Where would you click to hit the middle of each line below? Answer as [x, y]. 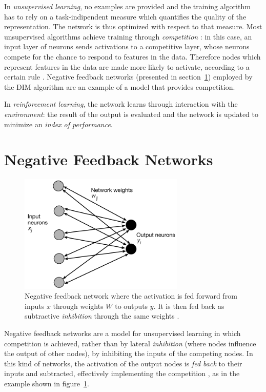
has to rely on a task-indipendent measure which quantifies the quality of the [125, 16]
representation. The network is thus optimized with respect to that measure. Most [133, 26]
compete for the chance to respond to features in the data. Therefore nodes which [132, 56]
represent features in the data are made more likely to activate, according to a [127, 66]
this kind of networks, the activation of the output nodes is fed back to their [123, 363]
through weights [78, 306]
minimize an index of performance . [58, 124]
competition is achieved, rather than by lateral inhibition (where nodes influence [130, 343]
